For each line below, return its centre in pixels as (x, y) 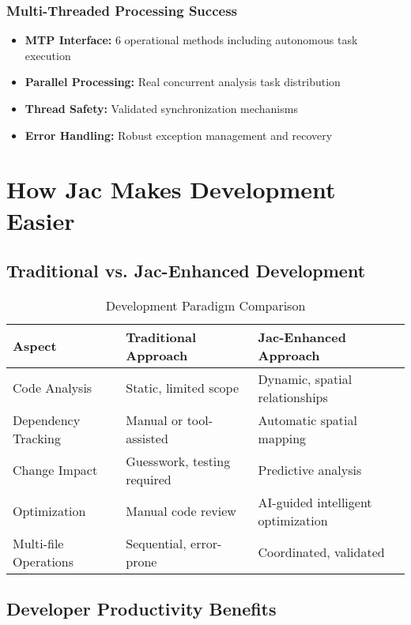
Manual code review (181, 511)
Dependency (47, 420)
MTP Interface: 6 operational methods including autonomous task (191, 40)
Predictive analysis (310, 470)
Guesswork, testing (178, 461)
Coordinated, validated (321, 552)
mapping (282, 438)
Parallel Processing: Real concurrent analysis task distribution (183, 82)
